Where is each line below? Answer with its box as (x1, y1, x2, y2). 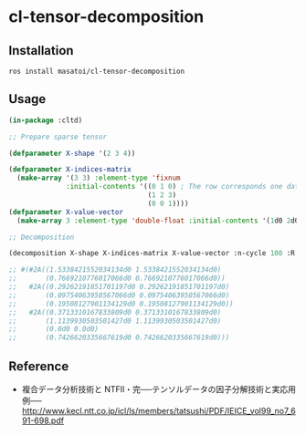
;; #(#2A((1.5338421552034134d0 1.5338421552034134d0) (8, 265, 222, 274)
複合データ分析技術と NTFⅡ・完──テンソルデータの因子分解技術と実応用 (21, 384, 296, 394)
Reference (8, 358, 69, 374)
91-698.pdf (21, 415, 65, 426)
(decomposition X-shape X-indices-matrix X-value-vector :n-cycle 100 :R (8, 249, 296, 258)
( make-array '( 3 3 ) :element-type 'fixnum (16, 173, 181, 183)
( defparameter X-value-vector (8, 207, 124, 216)
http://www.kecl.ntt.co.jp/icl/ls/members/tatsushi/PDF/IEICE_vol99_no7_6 (21, 406, 296, 416)
